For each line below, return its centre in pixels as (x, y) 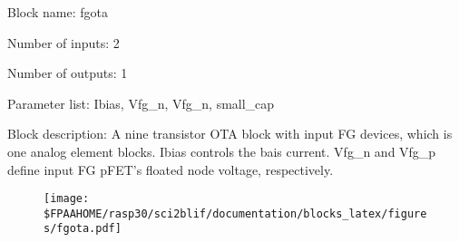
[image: (67, 199)
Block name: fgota (58, 12)
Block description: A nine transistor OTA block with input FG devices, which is (230, 134)
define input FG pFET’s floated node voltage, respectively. (171, 169)
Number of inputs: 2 (63, 42)
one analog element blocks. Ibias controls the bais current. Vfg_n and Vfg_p (222, 151)
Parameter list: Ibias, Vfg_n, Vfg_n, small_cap (141, 103)
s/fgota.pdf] (83, 229)
